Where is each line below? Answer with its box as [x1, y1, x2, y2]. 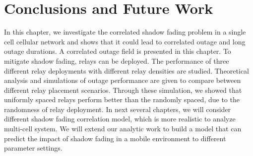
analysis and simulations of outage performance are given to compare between [4, 75, 241, 85]
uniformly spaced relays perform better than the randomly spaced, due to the [4, 94, 240, 105]
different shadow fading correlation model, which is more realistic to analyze [4, 114, 236, 124]
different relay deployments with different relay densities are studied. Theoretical [4, 65, 250, 76]
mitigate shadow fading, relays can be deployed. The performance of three [4, 55, 229, 66]
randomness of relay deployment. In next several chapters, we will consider [4, 104, 231, 114]
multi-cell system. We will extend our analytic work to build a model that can [4, 123, 242, 134]
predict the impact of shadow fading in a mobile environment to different [4, 133, 226, 143]
